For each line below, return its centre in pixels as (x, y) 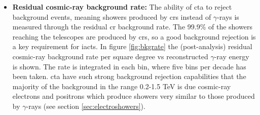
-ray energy (232, 56)
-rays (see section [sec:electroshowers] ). (86, 106)
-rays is (228, 16)
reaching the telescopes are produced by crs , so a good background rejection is (134, 36)
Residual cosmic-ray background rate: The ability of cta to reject (122, 7)
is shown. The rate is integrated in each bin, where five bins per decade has (129, 66)
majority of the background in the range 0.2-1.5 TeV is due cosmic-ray (122, 86)
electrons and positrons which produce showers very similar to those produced (134, 96)
